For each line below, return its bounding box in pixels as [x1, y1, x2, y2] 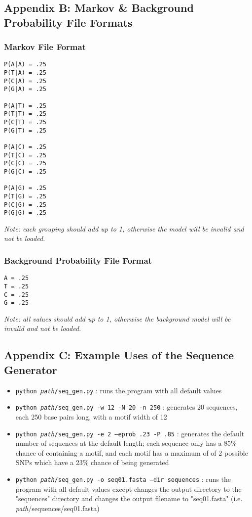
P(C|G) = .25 [4, 201, 46, 208]
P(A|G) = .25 [4, 185, 46, 192]
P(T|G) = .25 [4, 192, 46, 200]
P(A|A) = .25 [4, 61, 46, 68]
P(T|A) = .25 [4, 69, 46, 77]
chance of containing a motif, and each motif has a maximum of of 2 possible [15, 447, 248, 458]
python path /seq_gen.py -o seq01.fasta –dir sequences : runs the [15, 474, 231, 484]
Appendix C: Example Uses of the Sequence [4, 347, 234, 363]
